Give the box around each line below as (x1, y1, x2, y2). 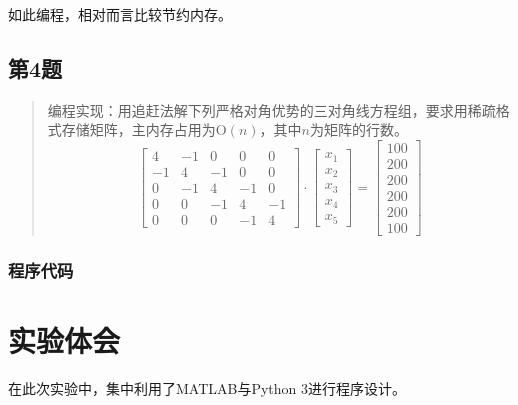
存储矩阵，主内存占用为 (61, 119, 216, 140)
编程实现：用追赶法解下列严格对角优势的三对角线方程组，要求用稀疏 (47, 99, 496, 120)
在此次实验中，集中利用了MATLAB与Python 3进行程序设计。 (8, 378, 407, 399)
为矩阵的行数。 (309, 119, 408, 140)
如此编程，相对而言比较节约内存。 (8, 4, 232, 24)
